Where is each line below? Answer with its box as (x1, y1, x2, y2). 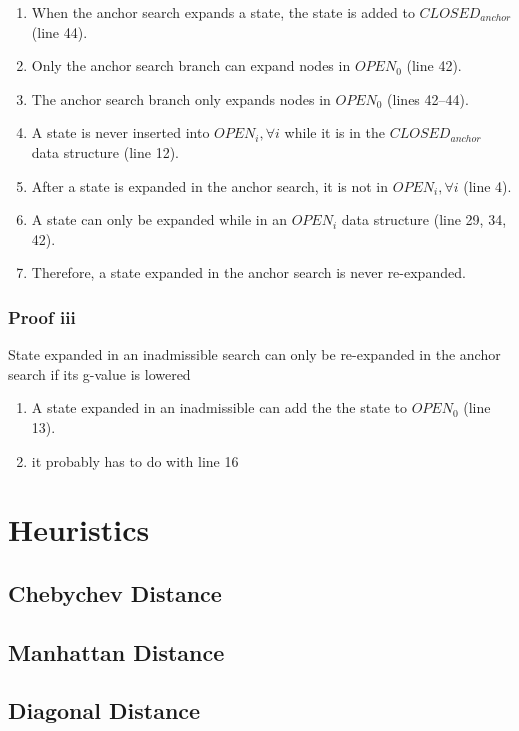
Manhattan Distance (8, 636, 225, 667)
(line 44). (31, 21, 88, 42)
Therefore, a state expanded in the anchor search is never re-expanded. (31, 262, 466, 283)
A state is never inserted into (31, 122, 210, 143)
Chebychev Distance (8, 577, 222, 608)
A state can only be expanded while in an (31, 209, 287, 230)
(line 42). (406, 55, 462, 76)
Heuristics (8, 509, 150, 550)
